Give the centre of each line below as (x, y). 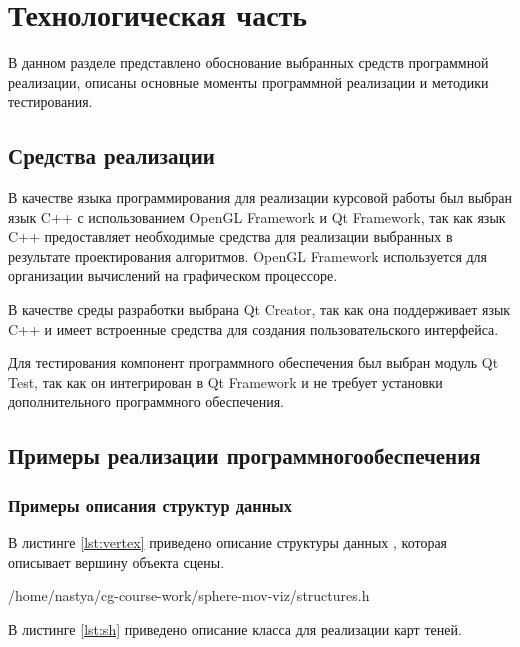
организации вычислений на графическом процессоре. (173, 275)
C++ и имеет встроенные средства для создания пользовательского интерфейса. (253, 328)
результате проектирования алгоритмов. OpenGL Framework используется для (248, 255)
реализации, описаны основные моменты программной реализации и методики (248, 81)
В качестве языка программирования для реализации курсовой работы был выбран (260, 197)
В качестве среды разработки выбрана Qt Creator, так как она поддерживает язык (259, 309)
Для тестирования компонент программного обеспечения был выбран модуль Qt (253, 362)
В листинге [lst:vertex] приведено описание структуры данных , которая (228, 542)
